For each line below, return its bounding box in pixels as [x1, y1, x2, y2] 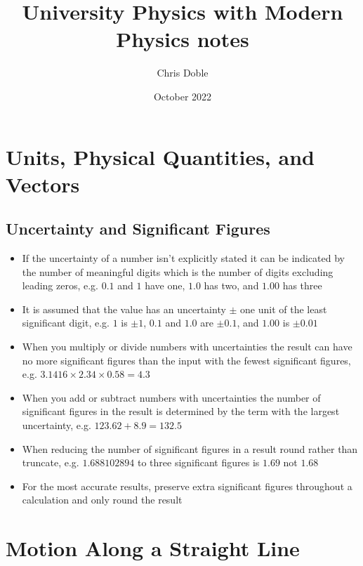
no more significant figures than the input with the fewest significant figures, [22, 353, 351, 367]
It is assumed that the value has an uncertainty [22, 301, 226, 316]
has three [282, 278, 322, 293]
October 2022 [153, 88, 212, 103]
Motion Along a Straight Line [6, 534, 300, 562]
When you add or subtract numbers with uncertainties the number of [22, 390, 321, 404]
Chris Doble [157, 65, 209, 80]
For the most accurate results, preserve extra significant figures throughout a [22, 478, 352, 493]
